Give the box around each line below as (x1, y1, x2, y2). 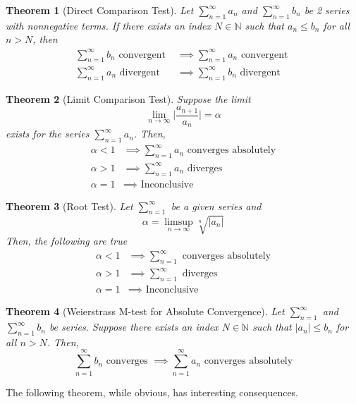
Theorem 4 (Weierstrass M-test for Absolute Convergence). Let (6, 304, 285, 319)
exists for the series (6, 126, 90, 141)
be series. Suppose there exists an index (49, 319, 219, 334)
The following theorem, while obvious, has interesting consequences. (6, 384, 299, 399)
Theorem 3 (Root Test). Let (6, 198, 133, 213)
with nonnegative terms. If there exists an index (6, 18, 211, 32)
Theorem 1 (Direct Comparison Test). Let (6, 3, 194, 17)
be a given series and (171, 198, 262, 213)
